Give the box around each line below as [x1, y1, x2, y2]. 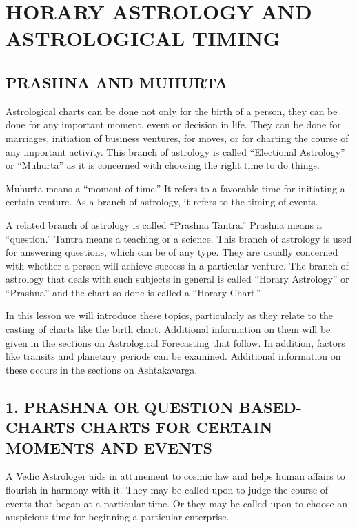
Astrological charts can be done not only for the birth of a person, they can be [6, 103, 338, 118]
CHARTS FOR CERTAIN [80, 416, 273, 438]
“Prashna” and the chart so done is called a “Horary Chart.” [6, 285, 261, 299]
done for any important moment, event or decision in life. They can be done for [6, 117, 341, 132]
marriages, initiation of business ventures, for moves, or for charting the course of [6, 130, 349, 145]
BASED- [238, 396, 302, 417]
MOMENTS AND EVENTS [6, 436, 212, 458]
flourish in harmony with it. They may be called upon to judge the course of [6, 483, 329, 497]
